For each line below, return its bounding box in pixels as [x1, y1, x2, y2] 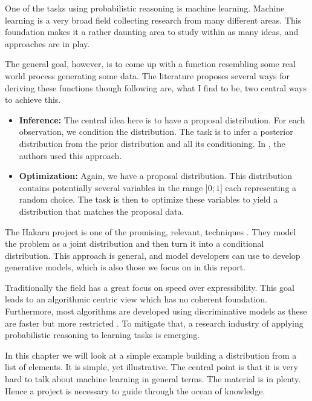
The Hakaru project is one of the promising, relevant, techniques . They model [5, 225, 296, 238]
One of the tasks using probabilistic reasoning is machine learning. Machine [5, 2, 285, 14]
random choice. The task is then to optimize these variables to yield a [19, 193, 278, 206]
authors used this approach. [19, 149, 122, 161]
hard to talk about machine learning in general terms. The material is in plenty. [5, 373, 301, 385]
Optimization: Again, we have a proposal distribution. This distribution [19, 169, 292, 182]
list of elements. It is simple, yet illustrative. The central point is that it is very [5, 360, 298, 373]
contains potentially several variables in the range [19, 181, 203, 194]
